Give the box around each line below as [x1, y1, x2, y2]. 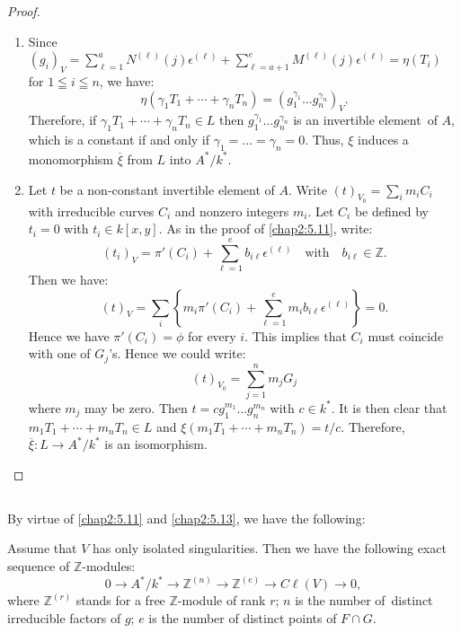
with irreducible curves [28, 201, 155, 220]
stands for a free [75, 591, 165, 610]
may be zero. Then [84, 398, 188, 417]
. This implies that [244, 326, 347, 345]
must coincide [368, 326, 444, 345]
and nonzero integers [174, 201, 289, 220]
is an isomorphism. [104, 435, 208, 453]
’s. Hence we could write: [109, 344, 246, 363]
